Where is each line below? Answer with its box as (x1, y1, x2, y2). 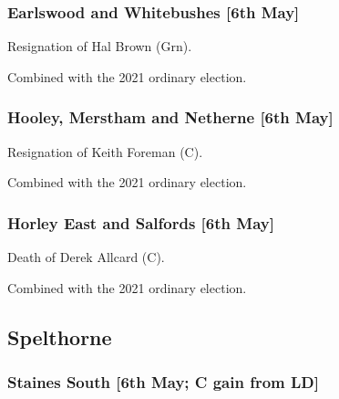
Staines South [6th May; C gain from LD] (7, 370, 319, 393)
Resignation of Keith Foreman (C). (7, 142, 203, 161)
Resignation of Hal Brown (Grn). (7, 37, 192, 56)
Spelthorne (7, 322, 112, 351)
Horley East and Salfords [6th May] (7, 211, 274, 234)
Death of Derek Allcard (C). (7, 247, 165, 267)
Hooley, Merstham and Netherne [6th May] (7, 106, 334, 129)
